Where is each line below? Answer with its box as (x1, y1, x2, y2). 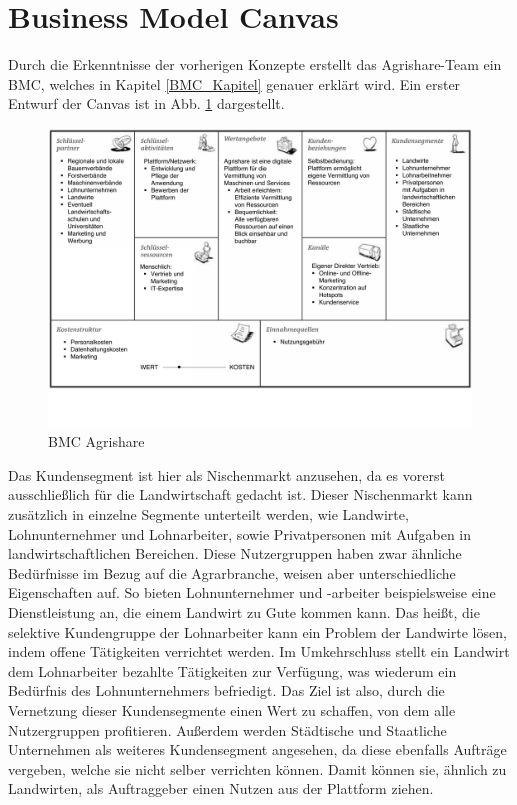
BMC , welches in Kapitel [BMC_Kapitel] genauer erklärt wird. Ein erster (8, 73, 461, 94)
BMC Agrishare (48, 431, 145, 452)
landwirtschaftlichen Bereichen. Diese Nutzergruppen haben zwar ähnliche (8, 543, 462, 564)
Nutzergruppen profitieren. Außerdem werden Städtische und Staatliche (8, 719, 447, 740)
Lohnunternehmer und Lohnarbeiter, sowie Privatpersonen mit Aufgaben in (8, 523, 472, 544)
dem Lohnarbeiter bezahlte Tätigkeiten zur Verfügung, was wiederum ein (8, 660, 457, 681)
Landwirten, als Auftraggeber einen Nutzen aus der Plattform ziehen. (8, 778, 434, 799)
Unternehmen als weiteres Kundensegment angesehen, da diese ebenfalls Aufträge (8, 739, 507, 760)
